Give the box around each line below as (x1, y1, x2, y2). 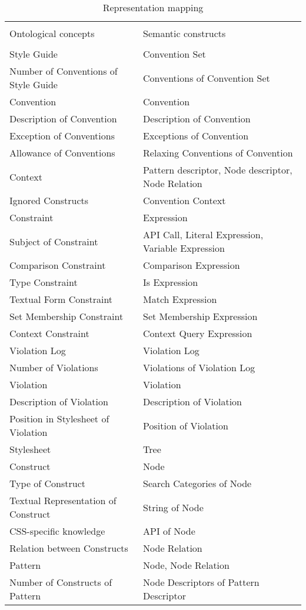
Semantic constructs (143, 26, 226, 40)
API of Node (143, 524, 195, 538)
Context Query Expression (143, 326, 252, 340)
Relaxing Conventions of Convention (143, 146, 293, 159)
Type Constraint (9, 275, 78, 289)
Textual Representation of (9, 494, 117, 507)
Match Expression (143, 292, 217, 306)
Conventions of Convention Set (143, 71, 270, 85)
